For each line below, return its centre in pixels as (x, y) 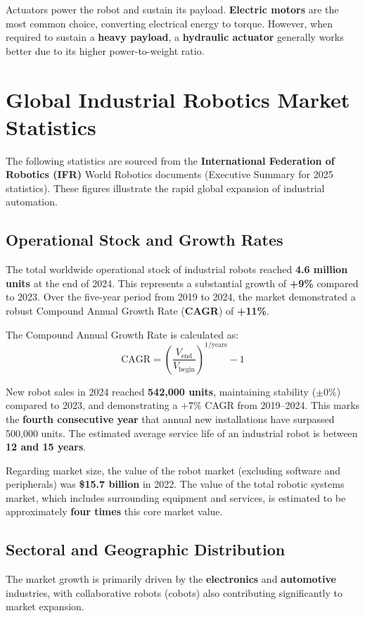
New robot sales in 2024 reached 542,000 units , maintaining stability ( (161, 391)
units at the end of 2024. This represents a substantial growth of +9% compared (182, 283)
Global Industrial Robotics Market (178, 99)
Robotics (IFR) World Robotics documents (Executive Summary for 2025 (169, 174)
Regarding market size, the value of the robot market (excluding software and (173, 470)
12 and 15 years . (46, 447)
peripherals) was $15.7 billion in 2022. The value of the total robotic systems (175, 484)
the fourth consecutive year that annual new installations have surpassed (170, 418)
